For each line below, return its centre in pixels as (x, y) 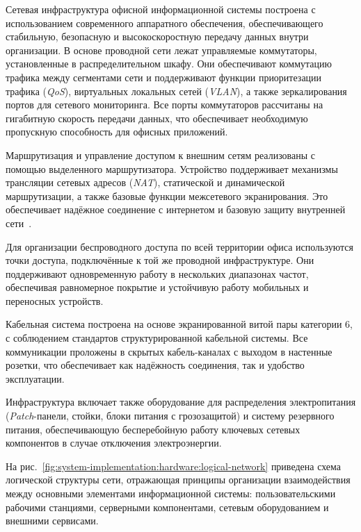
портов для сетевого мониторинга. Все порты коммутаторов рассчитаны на (165, 105)
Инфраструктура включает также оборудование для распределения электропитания (181, 402)
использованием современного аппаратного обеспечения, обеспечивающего (165, 23)
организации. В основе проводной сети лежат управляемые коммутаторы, (161, 50)
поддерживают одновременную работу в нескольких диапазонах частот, (157, 273)
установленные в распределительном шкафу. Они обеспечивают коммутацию (169, 64)
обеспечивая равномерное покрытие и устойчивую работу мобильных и (157, 287)
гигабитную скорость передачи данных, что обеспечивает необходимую (157, 118)
